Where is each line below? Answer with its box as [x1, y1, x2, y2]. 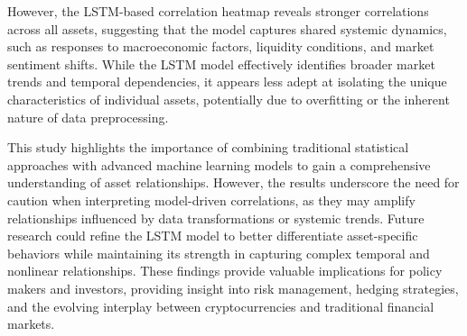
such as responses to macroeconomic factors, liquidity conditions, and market [7, 37, 434, 56]
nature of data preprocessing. [7, 107, 169, 126]
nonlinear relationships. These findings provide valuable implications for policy [7, 261, 443, 280]
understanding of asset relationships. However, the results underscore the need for [7, 173, 460, 192]
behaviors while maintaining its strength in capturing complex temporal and [7, 243, 430, 262]
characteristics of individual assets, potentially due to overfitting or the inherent [7, 89, 450, 108]
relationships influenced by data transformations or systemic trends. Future [7, 208, 425, 227]
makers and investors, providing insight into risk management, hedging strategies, [7, 278, 459, 297]
